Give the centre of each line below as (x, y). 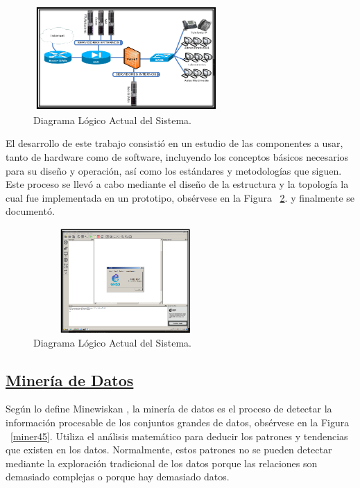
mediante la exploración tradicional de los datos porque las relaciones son (162, 463)
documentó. (30, 211)
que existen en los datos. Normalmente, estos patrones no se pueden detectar (169, 450)
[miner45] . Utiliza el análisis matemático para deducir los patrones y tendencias (179, 436)
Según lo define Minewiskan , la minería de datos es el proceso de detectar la (169, 409)
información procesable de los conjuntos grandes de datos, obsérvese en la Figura (178, 422)
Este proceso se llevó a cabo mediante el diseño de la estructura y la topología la (177, 184)
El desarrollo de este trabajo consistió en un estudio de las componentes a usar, (174, 143)
